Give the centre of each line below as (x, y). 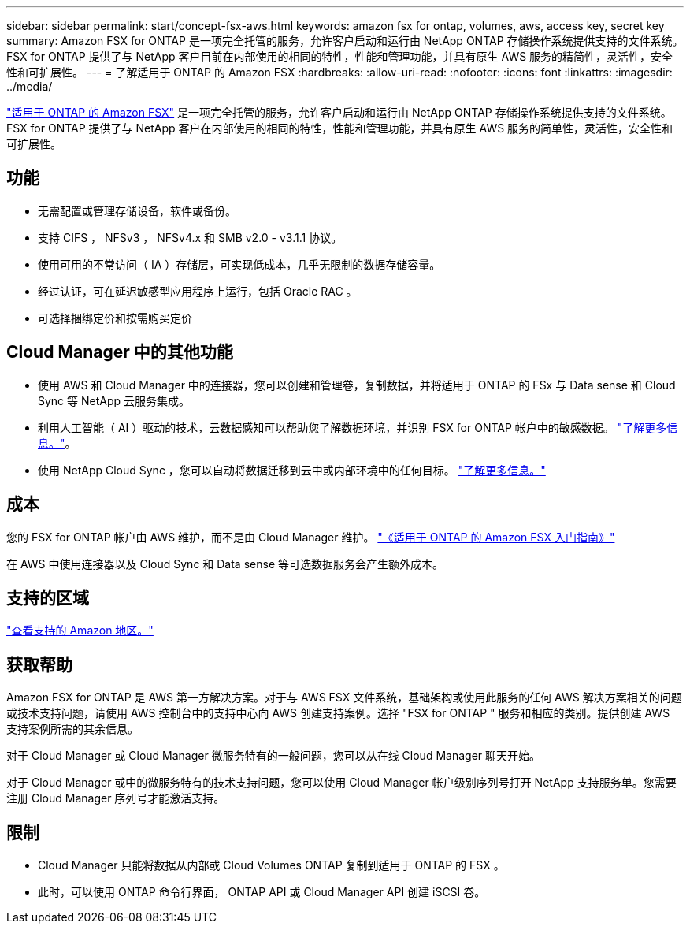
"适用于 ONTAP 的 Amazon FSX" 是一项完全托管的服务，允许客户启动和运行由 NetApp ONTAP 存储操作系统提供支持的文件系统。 (339, 112)
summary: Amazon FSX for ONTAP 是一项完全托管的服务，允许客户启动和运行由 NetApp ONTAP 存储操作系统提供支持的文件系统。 (345, 41)
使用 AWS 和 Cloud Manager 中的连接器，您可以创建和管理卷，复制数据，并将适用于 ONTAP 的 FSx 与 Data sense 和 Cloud (357, 385)
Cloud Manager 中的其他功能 (120, 352)
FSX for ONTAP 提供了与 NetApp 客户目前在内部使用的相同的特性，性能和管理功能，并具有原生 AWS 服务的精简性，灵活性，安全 (340, 56)
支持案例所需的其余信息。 (72, 729)
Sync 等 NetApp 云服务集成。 (114, 400)
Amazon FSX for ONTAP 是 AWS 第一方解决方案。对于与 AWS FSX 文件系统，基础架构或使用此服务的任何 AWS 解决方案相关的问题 (344, 697)
